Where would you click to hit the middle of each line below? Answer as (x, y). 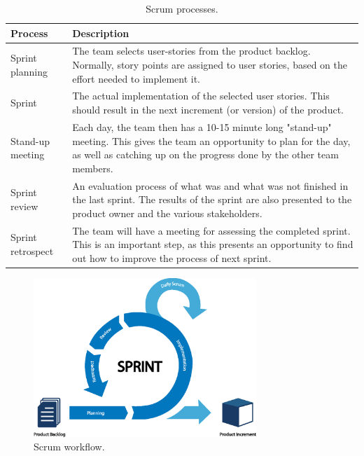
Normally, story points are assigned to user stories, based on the (210, 65)
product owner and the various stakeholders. (167, 213)
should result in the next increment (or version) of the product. (208, 110)
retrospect (32, 250)
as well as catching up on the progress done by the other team (205, 154)
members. (93, 168)
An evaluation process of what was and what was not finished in (210, 185)
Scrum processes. (182, 8)
